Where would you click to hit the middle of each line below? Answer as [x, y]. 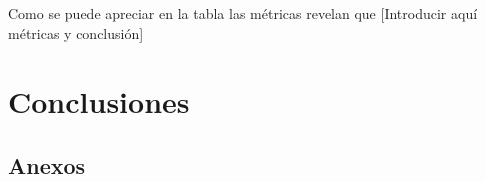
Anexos [47, 164]
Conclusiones [99, 101]
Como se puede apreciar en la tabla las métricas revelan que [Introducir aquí [243, 13]
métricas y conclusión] [76, 32]
